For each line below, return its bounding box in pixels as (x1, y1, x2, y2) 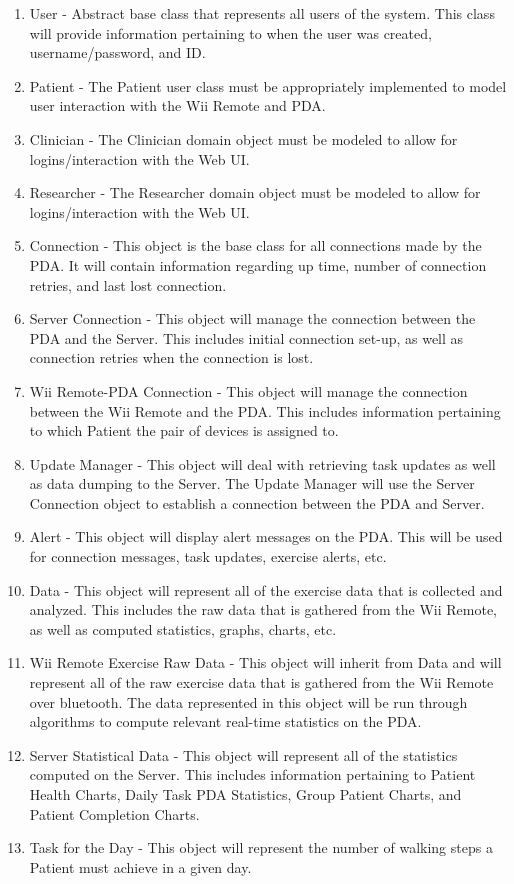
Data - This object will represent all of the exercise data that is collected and (29, 579, 503, 600)
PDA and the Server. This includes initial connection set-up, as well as (29, 327, 464, 348)
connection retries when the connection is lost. (29, 347, 314, 368)
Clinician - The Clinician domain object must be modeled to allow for (29, 128, 458, 149)
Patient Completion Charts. (29, 803, 200, 824)
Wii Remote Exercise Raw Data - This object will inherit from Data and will (29, 652, 502, 673)
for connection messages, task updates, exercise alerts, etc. (29, 546, 387, 567)
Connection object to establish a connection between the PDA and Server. (29, 492, 485, 513)
